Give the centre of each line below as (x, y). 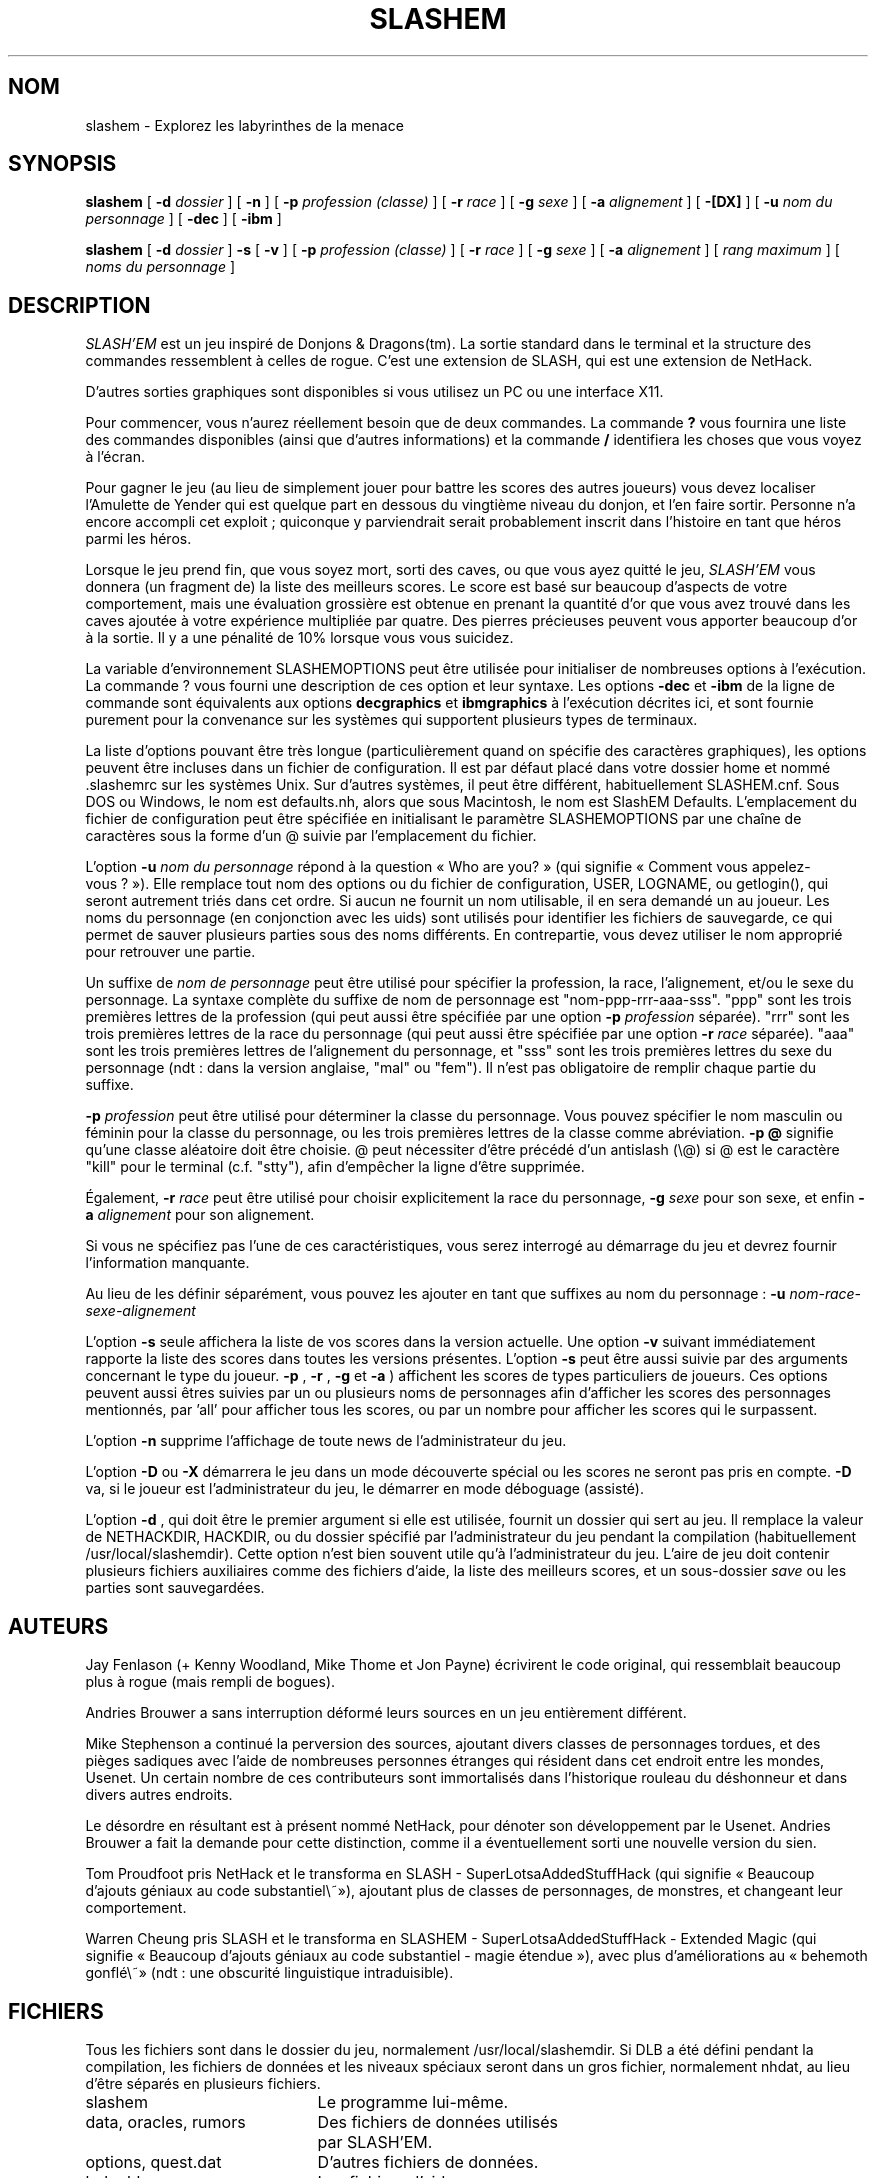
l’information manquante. (167, 1263)
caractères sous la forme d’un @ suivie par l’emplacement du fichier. (311, 836)
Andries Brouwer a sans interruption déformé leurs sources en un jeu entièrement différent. (386, 1713)
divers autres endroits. (159, 1795)
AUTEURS (58, 1626)
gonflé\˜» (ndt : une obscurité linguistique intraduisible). (269, 1973)
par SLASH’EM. (375, 2141)
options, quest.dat (153, 2161)
